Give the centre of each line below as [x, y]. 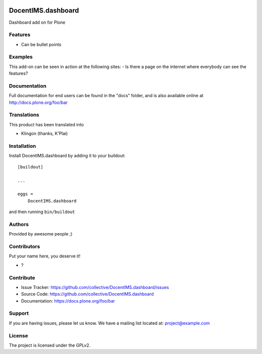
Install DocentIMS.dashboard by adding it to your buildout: [67, 156]
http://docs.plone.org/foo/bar [38, 102]
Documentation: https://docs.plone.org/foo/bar [68, 301]
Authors [19, 224]
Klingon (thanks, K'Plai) [44, 134]
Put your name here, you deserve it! [45, 256]
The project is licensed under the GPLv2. [50, 345]
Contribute [22, 278]
